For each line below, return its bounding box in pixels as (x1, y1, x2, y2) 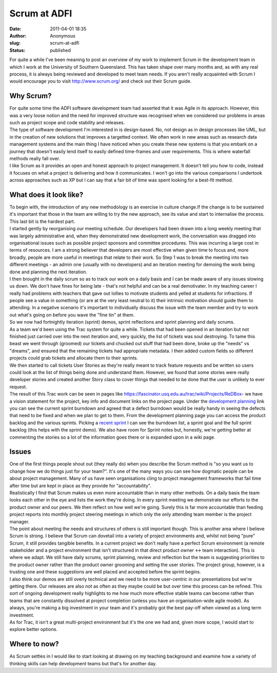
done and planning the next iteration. (9, 269, 87, 275)
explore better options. (9, 626, 58, 632)
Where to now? (9, 640, 59, 648)
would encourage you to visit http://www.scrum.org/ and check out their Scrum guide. (9, 78, 192, 84)
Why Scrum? (9, 91, 52, 100)
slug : (9, 40, 21, 46)
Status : (9, 47, 26, 53)
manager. (9, 518, 30, 525)
